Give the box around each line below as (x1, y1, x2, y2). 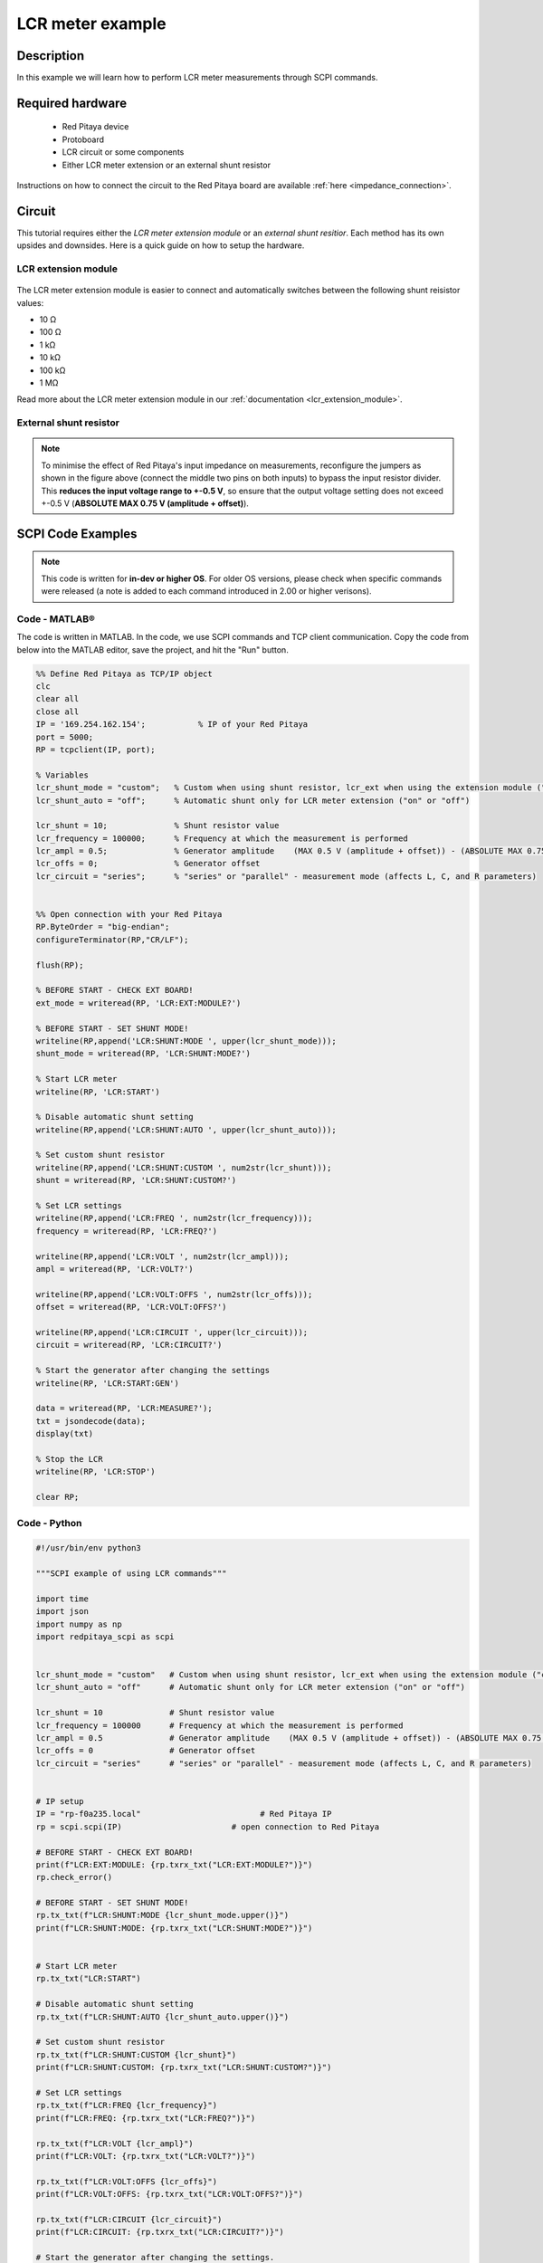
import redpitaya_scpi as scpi (35, 1631, 176, 1642)
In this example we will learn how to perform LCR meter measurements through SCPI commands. (16, 72, 378, 83)
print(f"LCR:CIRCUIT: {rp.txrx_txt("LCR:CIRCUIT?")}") (35, 2227, 284, 2238)
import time (35, 1593, 90, 1604)
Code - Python (16, 1517, 82, 1530)
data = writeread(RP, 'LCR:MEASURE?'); (35, 1403, 213, 1414)
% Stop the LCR (35, 1454, 103, 1464)
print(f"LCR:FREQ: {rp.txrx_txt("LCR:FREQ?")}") (35, 2113, 256, 2123)
